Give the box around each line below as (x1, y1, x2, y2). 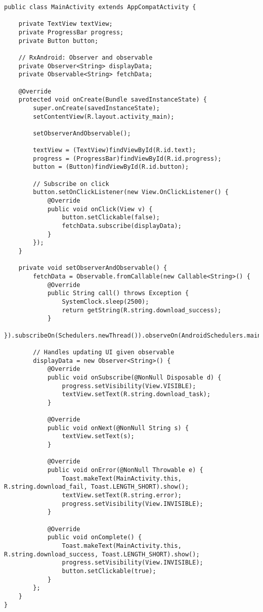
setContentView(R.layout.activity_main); (33, 113, 174, 120)
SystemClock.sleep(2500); (62, 298, 149, 305)
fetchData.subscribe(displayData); (62, 222, 182, 230)
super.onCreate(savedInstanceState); (33, 104, 160, 112)
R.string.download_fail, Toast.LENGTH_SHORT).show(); (4, 483, 189, 491)
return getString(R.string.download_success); (62, 306, 222, 314)
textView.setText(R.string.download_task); (62, 391, 211, 398)
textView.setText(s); (62, 433, 135, 440)
